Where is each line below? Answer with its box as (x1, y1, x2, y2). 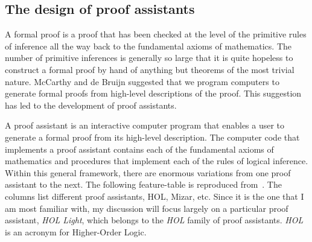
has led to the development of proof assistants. (5, 98, 177, 111)
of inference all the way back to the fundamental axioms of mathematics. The (5, 39, 291, 52)
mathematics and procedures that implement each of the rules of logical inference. (5, 154, 308, 167)
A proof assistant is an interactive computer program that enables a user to (5, 119, 285, 132)
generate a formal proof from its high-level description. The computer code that (5, 130, 300, 143)
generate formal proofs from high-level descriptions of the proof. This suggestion (5, 87, 302, 100)
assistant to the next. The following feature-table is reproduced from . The (5, 178, 282, 191)
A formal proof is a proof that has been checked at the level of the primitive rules (5, 28, 307, 40)
